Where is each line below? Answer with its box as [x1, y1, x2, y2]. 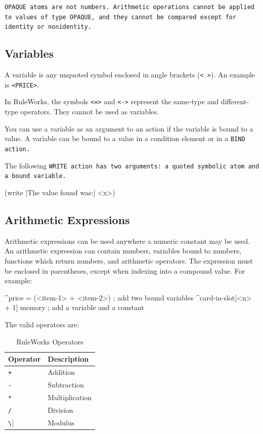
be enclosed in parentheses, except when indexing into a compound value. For [5, 265, 245, 276]
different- [221, 96, 249, 107]
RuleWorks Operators [16, 336, 83, 346]
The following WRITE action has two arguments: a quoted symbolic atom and [5, 160, 259, 170]
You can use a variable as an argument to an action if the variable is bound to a [5, 123, 253, 134]
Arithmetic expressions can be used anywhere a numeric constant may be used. [5, 235, 250, 246]
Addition [48, 366, 75, 377]
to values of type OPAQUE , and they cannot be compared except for [5, 13, 237, 21]
